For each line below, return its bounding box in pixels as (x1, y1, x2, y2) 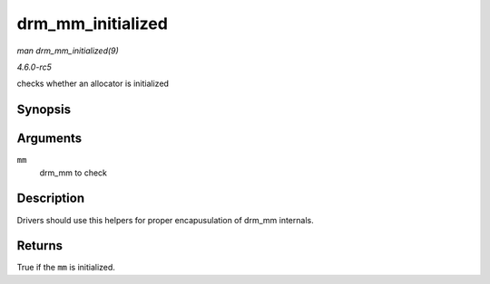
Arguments (16, 131, 83, 147)
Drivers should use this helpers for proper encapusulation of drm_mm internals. (16, 214, 314, 225)
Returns (16, 238, 64, 253)
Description (16, 191, 85, 206)
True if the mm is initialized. (16, 262, 115, 273)
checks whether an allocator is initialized (16, 78, 170, 90)
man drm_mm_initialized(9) (16, 45, 120, 56)
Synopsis (16, 102, 72, 118)
